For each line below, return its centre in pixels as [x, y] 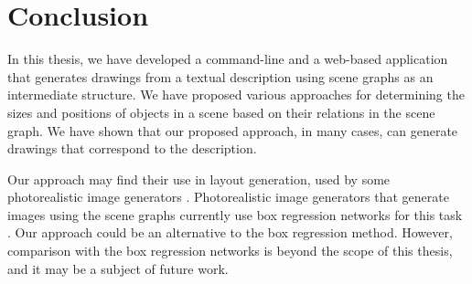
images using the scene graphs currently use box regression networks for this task [235, 214]
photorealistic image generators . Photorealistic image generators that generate [228, 197]
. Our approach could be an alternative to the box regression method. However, [230, 232]
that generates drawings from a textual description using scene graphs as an [220, 76]
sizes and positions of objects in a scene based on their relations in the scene [221, 112]
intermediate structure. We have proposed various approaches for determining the [236, 95]
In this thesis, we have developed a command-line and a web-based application [228, 59]
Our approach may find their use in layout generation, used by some [199, 179]
